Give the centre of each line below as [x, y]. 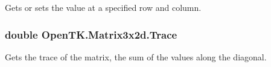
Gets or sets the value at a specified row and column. [103, 7]
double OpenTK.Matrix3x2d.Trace [91, 34]
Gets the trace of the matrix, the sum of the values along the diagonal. [136, 56]
